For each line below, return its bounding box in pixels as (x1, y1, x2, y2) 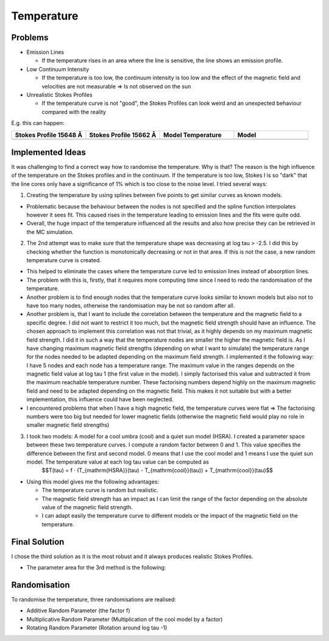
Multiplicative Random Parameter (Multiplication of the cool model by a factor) (26, 615, 223, 623)
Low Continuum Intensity (26, 65, 90, 73)
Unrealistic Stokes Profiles (26, 91, 93, 99)
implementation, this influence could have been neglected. (26, 396, 174, 403)
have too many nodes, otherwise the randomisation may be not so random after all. (26, 302, 235, 309)
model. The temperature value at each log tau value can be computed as (26, 458, 210, 465)
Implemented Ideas (11, 147, 87, 157)
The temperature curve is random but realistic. (41, 487, 158, 494)
